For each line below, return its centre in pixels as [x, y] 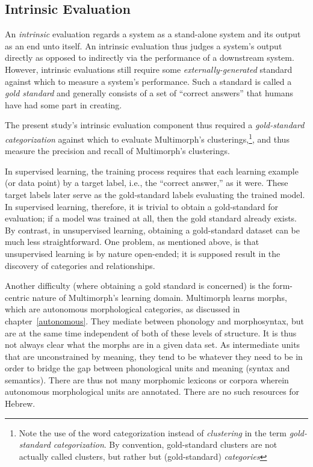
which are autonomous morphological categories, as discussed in [122, 309]
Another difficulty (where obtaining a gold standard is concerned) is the [138, 286]
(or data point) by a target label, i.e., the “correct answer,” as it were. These [147, 183]
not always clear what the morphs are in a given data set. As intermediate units [153, 345]
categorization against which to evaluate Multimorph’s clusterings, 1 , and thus [147, 138]
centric [17, 297]
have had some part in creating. [64, 104]
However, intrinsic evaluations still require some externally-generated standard [149, 69]
